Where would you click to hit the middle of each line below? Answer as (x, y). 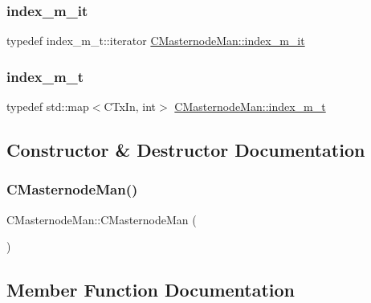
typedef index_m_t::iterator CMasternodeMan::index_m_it (156, 41)
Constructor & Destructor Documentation (186, 150)
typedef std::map (48, 106)
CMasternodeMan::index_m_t (250, 106)
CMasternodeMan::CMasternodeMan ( (102, 219)
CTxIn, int (130, 106)
